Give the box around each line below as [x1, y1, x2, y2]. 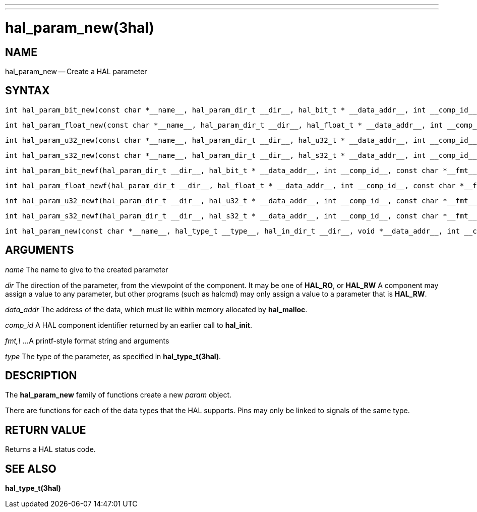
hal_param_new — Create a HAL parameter [5, 67, 147, 76]
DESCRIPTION [5, 369, 77, 382]
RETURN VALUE [5, 423, 86, 436]
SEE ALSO [5, 462, 56, 475]
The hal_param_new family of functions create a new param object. [5, 390, 232, 400]
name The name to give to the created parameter [5, 265, 168, 274]
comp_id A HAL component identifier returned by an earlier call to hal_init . [5, 320, 252, 329]
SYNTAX [5, 84, 50, 97]
